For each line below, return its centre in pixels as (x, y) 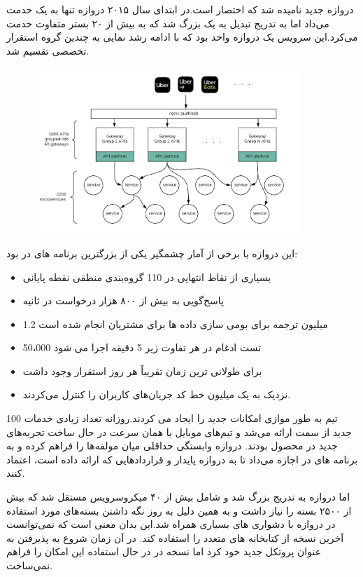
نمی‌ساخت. (29, 565)
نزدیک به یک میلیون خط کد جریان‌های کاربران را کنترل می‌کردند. (157, 394)
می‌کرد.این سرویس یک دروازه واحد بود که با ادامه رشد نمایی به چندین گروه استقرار (182, 37)
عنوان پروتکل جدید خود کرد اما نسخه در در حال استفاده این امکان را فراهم (164, 551)
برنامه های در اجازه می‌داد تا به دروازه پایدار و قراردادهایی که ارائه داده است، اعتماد (182, 459)
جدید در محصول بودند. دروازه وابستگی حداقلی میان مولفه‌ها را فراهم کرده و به (172, 446)
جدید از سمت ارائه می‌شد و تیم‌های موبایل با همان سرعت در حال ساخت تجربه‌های (179, 432)
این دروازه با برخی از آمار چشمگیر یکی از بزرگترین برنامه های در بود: (152, 253)
